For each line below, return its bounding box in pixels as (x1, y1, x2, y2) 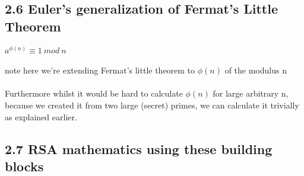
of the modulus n (224, 64, 287, 76)
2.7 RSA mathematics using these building (5, 139, 273, 158)
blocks (5, 156, 44, 175)
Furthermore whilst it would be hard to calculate (5, 87, 183, 100)
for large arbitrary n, (213, 87, 289, 100)
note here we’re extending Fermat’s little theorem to (5, 64, 195, 76)
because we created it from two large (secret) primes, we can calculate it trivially (5, 98, 299, 111)
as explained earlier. (5, 110, 77, 123)
